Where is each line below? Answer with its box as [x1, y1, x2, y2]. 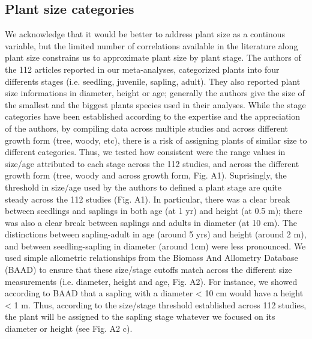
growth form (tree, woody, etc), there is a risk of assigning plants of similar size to [5, 133, 307, 146]
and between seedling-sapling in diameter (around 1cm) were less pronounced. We [5, 239, 306, 252]
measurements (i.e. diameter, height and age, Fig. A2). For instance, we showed [5, 275, 298, 287]
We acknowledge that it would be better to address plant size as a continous [5, 28, 286, 40]
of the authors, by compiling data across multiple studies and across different [5, 121, 289, 134]
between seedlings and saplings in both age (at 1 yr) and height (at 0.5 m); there [5, 204, 302, 217]
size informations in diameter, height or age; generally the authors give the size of [5, 87, 305, 99]
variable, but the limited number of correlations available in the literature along [5, 39, 298, 52]
